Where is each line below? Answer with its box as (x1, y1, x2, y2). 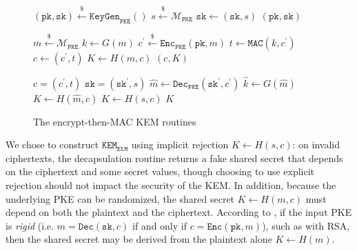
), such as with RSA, (262, 218, 350, 232)
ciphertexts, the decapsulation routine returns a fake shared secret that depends (6, 150, 343, 165)
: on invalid (292, 137, 340, 152)
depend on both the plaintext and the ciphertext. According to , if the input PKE (6, 205, 352, 219)
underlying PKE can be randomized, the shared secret (6, 191, 235, 205)
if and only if (132, 218, 187, 232)
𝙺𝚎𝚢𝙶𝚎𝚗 (89, 11, 120, 21)
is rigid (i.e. (6, 218, 54, 232)
